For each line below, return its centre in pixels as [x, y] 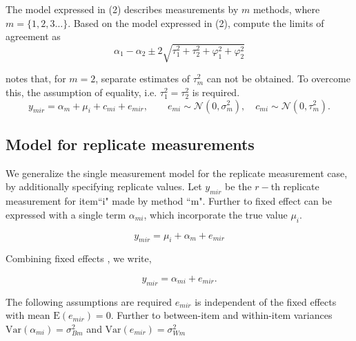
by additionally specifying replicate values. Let [104, 186]
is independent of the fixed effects [266, 301]
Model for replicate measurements [130, 144]
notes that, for [36, 79]
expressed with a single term [66, 214]
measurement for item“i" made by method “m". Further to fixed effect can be [169, 201]
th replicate [295, 186]
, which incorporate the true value [216, 214]
